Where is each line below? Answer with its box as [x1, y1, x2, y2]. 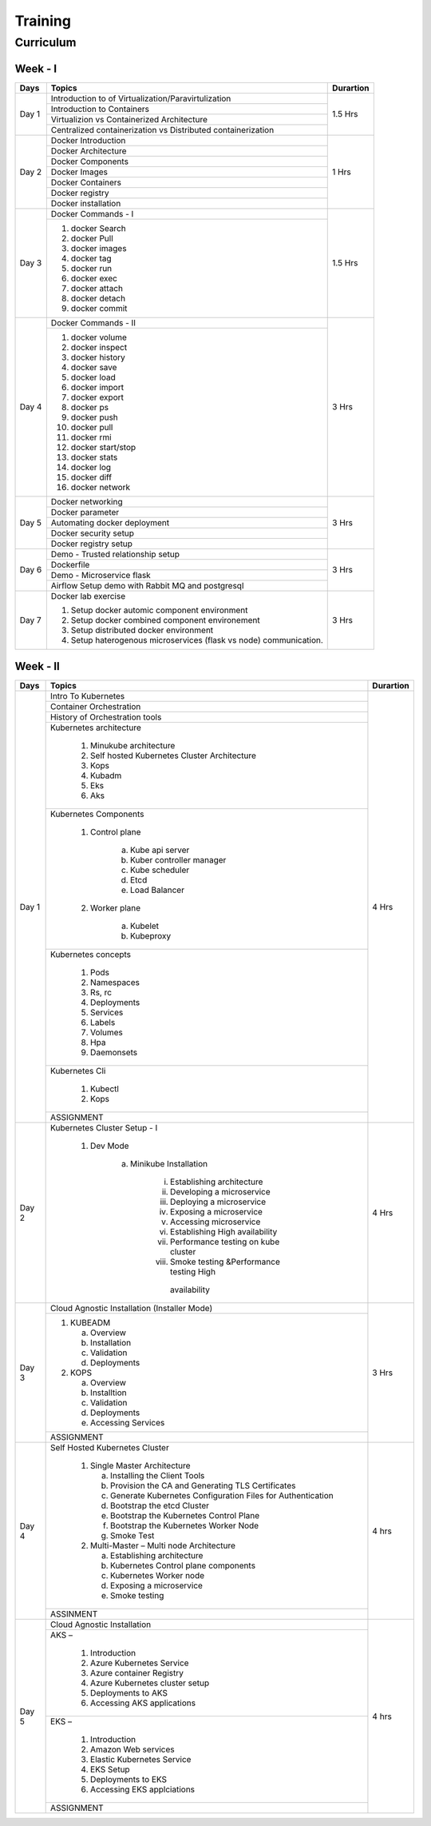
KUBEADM [70, 1318, 111, 1329]
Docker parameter [50, 506, 120, 517]
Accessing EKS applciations [90, 1784, 196, 1795]
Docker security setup [50, 528, 135, 539]
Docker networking [50, 496, 123, 507]
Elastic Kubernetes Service [90, 1754, 192, 1765]
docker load [70, 372, 116, 383]
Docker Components [50, 156, 129, 167]
